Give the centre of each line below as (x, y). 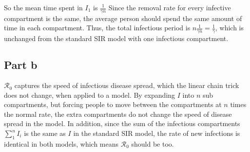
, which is (229, 28)
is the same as (45, 133)
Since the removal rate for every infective (170, 7)
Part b (21, 65)
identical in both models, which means (61, 143)
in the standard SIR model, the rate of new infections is (157, 133)
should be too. (153, 143)
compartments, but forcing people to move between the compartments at (113, 104)
